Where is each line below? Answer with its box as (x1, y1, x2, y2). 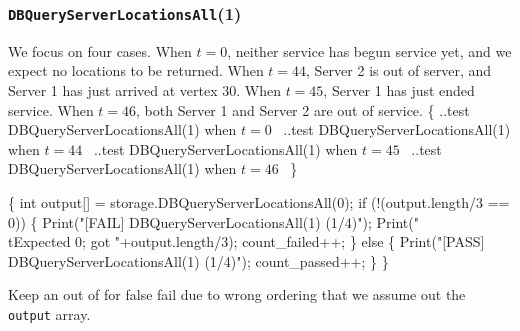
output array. (8, 303, 91, 324)
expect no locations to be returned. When (8, 60, 264, 81)
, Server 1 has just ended (323, 79, 475, 100)
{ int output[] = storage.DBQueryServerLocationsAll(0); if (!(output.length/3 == (8, 191, 510, 212)
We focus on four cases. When (8, 40, 192, 61)
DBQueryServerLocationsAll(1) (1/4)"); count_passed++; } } (8, 250, 389, 271)
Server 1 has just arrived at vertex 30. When (8, 79, 281, 100)
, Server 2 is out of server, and (306, 60, 492, 81)
